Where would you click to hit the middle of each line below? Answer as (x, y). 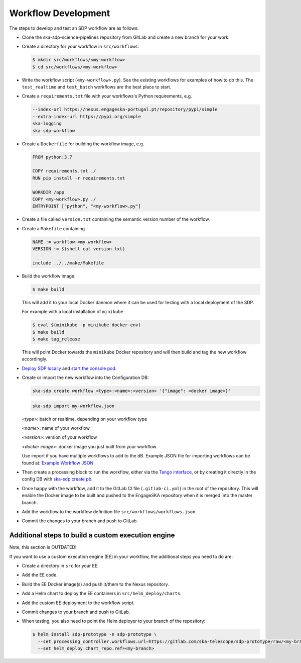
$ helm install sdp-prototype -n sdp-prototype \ (95, 634)
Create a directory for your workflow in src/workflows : (81, 46)
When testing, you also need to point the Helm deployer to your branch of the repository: (114, 621)
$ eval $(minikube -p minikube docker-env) (87, 325)
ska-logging (47, 124)
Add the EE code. (40, 575)
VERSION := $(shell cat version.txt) (79, 249)
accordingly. (35, 359)
